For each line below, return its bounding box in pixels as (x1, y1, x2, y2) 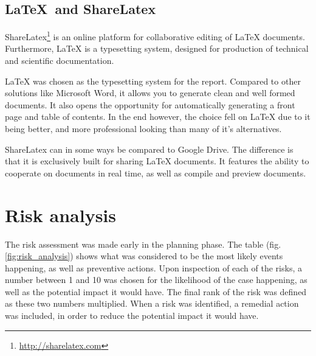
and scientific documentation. (5, 54, 114, 67)
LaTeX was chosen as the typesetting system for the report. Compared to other (5, 74, 301, 87)
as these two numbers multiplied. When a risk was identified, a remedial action (5, 297, 299, 310)
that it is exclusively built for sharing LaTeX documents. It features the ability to (5, 155, 309, 167)
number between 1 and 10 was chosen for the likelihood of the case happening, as (5, 273, 307, 286)
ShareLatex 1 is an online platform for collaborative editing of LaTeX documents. (5, 29, 305, 43)
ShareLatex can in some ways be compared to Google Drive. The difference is (5, 142, 294, 155)
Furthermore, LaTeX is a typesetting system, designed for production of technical (5, 42, 309, 55)
